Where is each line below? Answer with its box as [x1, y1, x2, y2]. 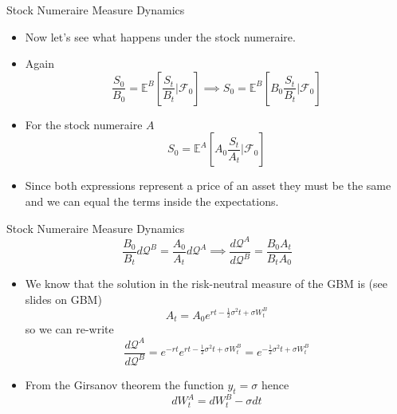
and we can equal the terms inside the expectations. [25, 192, 279, 209]
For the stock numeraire [25, 116, 143, 132]
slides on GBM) [25, 290, 102, 307]
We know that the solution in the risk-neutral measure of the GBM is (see [25, 275, 388, 292]
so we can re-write [25, 321, 114, 337]
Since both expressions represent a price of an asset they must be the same [25, 177, 391, 194]
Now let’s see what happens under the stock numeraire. [25, 28, 296, 45]
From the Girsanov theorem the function [25, 376, 224, 392]
